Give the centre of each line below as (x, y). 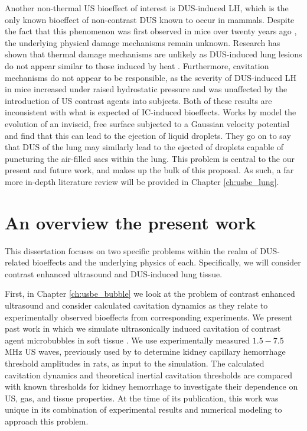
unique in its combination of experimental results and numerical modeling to (143, 409)
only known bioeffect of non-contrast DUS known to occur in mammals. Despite (150, 19)
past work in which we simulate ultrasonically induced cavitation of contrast (143, 328)
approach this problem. (47, 421)
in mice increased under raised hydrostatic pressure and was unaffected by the (146, 89)
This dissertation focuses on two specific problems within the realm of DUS (141, 250)
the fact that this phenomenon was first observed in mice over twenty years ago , (151, 31)
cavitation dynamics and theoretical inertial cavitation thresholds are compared (148, 375)
